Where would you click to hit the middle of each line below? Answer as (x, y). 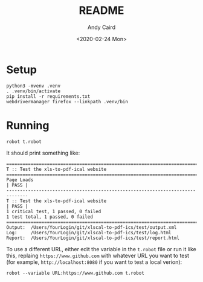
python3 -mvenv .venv (34, 86)
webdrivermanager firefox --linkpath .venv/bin (67, 101)
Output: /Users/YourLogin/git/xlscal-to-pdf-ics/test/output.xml (92, 227)
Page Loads (20, 180)
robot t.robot (24, 142)
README (101, 11)
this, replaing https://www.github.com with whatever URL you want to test (98, 255)
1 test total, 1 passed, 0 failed (50, 217)
